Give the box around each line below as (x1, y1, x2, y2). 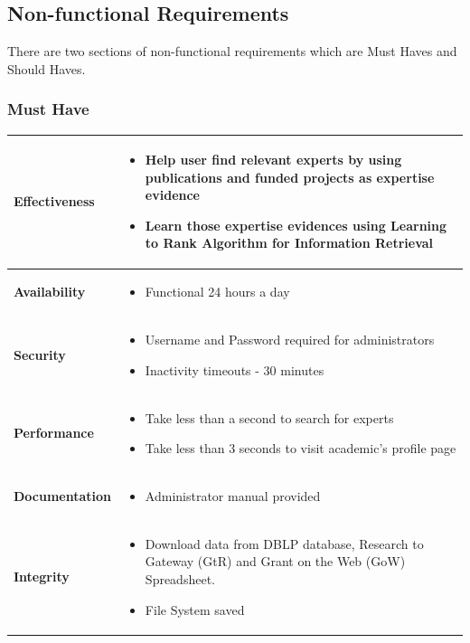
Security (14, 345, 66, 364)
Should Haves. (7, 59, 86, 78)
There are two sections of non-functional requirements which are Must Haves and (7, 42, 457, 61)
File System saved (145, 600, 245, 619)
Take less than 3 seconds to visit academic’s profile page (145, 439, 456, 458)
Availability (14, 282, 86, 301)
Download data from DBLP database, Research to (145, 534, 424, 553)
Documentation (14, 487, 112, 506)
